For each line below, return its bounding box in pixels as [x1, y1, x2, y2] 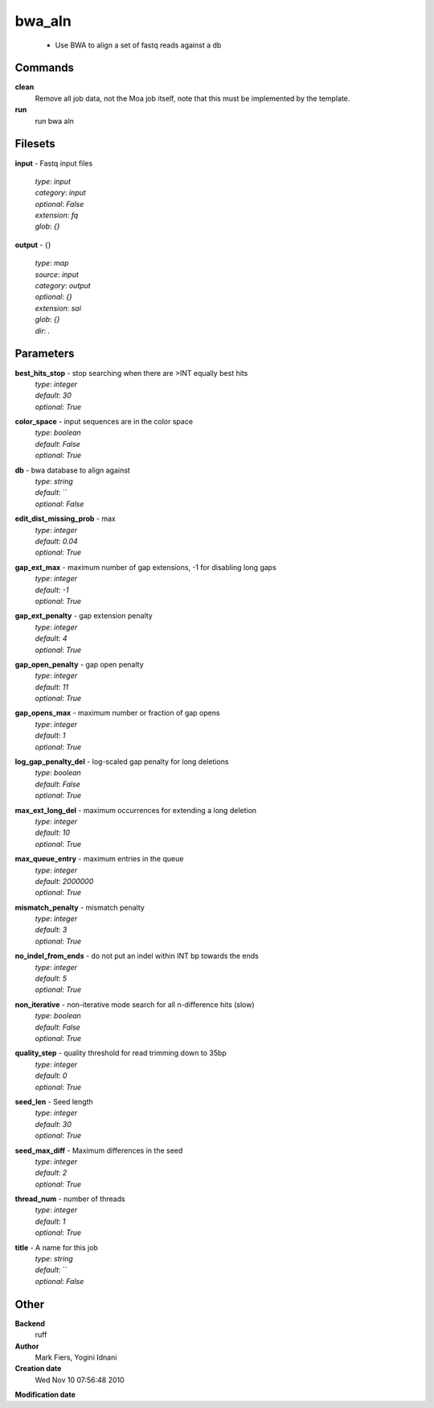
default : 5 [35, 974, 68, 984]
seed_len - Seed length [14, 1096, 93, 1106]
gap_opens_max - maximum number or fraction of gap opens [14, 708, 220, 718]
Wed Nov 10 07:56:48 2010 [35, 1375, 125, 1385]
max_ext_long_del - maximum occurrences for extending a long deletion [14, 805, 257, 815]
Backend [14, 1319, 46, 1328]
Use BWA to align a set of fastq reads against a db [55, 40, 222, 50]
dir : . [35, 326, 51, 336]
